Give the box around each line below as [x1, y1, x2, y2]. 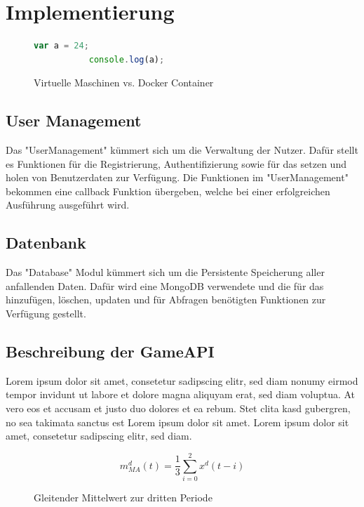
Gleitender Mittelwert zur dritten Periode [34, 489, 213, 504]
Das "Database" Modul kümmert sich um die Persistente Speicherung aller [6, 265, 325, 279]
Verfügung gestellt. [6, 306, 86, 321]
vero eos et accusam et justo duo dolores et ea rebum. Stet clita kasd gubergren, [6, 401, 351, 416]
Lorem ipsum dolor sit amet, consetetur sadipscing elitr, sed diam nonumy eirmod [6, 373, 358, 388]
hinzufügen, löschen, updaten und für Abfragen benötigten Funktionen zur [6, 292, 326, 307]
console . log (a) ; [88, 54, 165, 65]
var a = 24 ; [34, 41, 89, 51]
